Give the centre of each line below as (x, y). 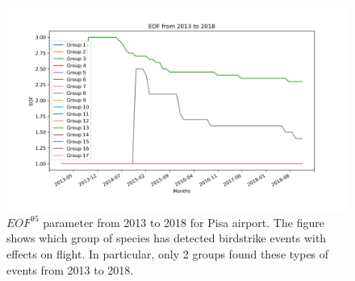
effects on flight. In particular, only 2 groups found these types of (168, 254)
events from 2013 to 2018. (70, 269)
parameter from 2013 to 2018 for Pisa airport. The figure (184, 222)
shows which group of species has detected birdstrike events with (167, 238)
